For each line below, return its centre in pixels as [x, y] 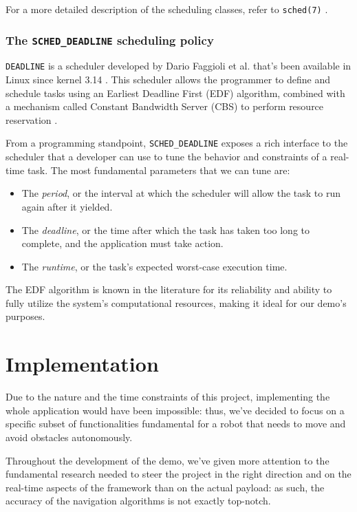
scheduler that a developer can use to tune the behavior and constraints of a [166, 157]
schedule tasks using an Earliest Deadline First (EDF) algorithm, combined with [175, 93]
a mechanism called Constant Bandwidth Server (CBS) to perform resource [165, 106]
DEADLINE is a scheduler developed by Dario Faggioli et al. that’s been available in [178, 66]
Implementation [82, 364]
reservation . [32, 119]
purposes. [25, 316]
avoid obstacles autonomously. [69, 437]
